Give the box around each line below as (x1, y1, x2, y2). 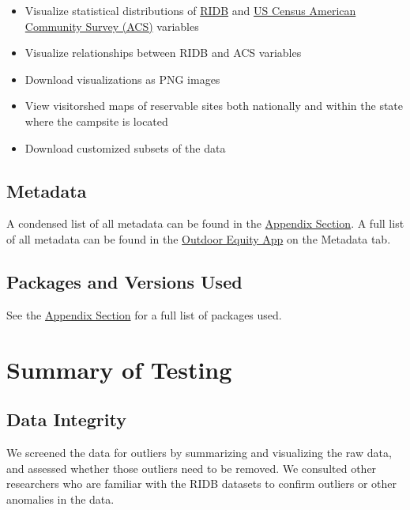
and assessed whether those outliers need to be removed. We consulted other (6, 459, 377, 476)
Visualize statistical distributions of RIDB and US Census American (24, 2, 356, 18)
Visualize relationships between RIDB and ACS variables (24, 44, 302, 61)
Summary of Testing (6, 353, 232, 385)
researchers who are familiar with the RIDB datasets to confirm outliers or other (6, 475, 397, 492)
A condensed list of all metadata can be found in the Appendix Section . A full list (6, 215, 404, 232)
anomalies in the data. (6, 490, 115, 507)
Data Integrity (6, 407, 126, 432)
